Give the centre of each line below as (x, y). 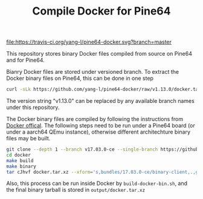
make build (20, 161)
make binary (21, 166)
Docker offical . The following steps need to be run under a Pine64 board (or (101, 126)
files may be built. (28, 139)
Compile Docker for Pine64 (101, 11)
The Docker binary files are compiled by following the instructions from (95, 119)
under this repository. (33, 108)
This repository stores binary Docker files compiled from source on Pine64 (99, 54)
